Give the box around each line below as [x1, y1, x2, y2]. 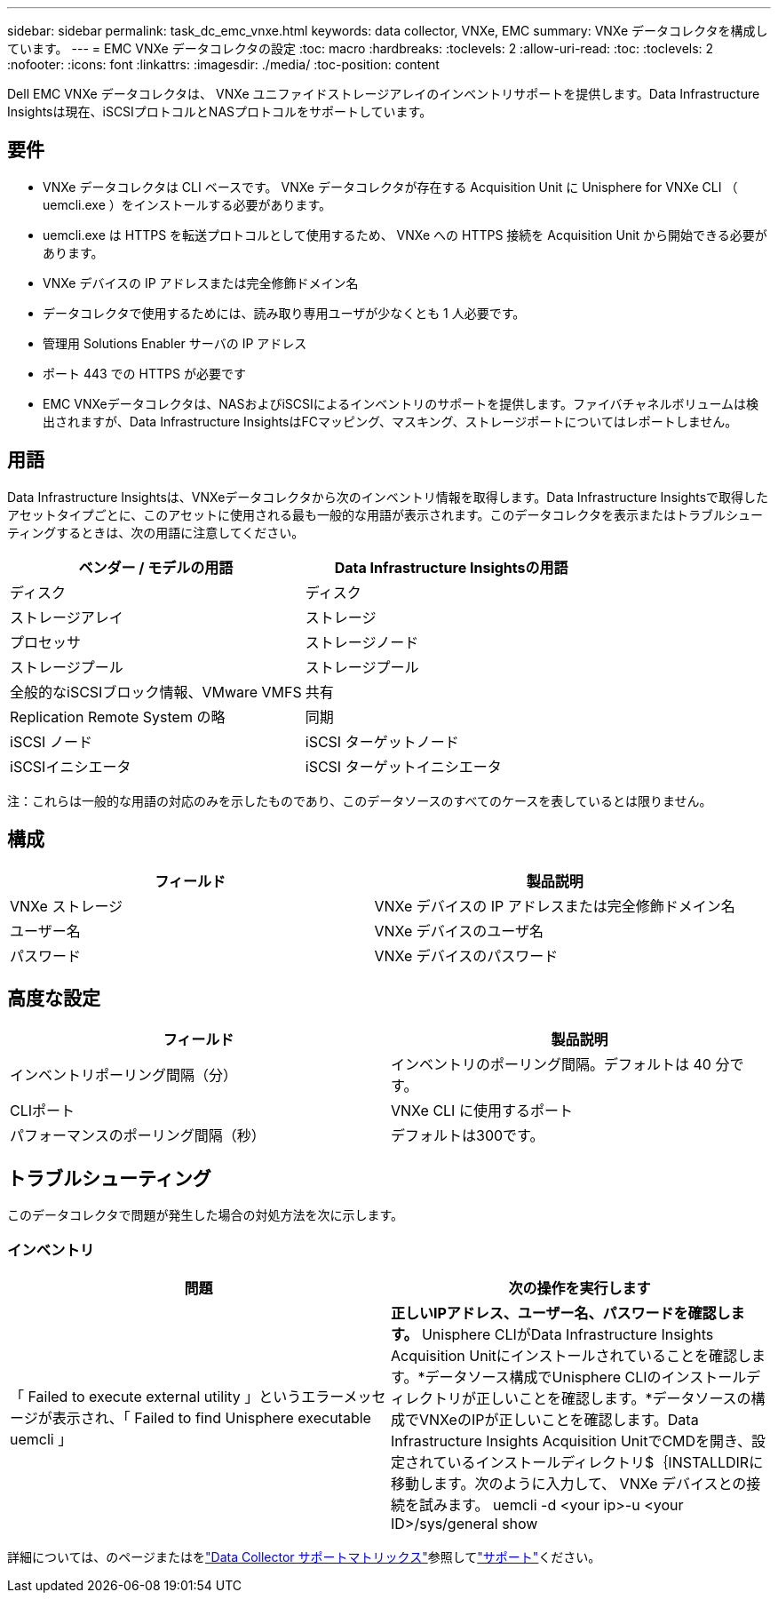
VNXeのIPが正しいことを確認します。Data [419, 1410, 699, 1429]
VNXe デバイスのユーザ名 [374, 921, 544, 940]
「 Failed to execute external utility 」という [10, 1387, 302, 1405]
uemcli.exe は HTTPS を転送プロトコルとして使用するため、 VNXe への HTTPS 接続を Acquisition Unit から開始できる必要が [43, 227, 767, 243]
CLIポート [10, 1102, 75, 1120]
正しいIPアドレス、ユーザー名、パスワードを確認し [391, 1303, 731, 1322]
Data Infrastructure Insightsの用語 [334, 558, 568, 577]
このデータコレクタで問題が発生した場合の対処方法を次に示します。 [7, 1207, 404, 1223]
